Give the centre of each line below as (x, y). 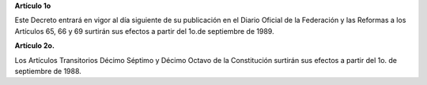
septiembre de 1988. (48, 71)
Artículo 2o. (35, 46)
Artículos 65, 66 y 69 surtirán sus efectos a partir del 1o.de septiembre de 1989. (144, 31)
